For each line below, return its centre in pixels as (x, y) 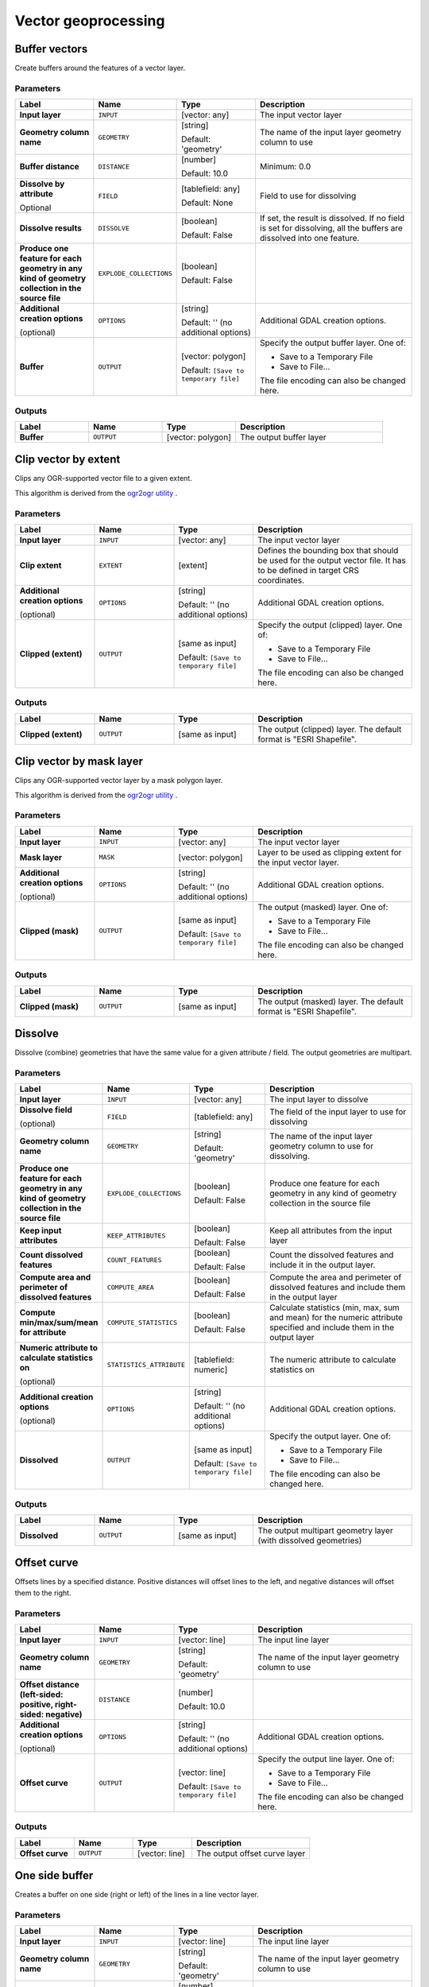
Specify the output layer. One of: (330, 1436)
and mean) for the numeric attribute (336, 1318)
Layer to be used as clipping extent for (330, 852)
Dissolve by (42, 184)
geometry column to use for (321, 1146)
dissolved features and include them (337, 1288)
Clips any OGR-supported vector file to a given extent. (103, 478)
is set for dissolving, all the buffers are (331, 228)
